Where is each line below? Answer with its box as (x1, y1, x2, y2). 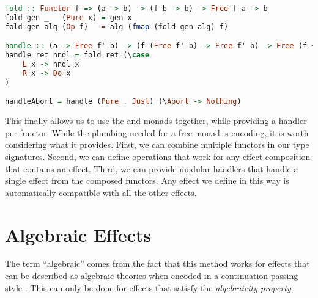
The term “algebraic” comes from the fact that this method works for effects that (5, 257, 310, 270)
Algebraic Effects (5, 222, 152, 247)
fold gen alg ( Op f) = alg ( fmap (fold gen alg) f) (5, 22, 229, 31)
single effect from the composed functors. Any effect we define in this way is (5, 174, 289, 187)
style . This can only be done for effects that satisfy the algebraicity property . (5, 281, 294, 294)
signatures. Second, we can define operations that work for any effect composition (5, 150, 311, 162)
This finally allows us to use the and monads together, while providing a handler (5, 114, 307, 127)
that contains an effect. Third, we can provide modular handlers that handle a (5, 162, 298, 175)
